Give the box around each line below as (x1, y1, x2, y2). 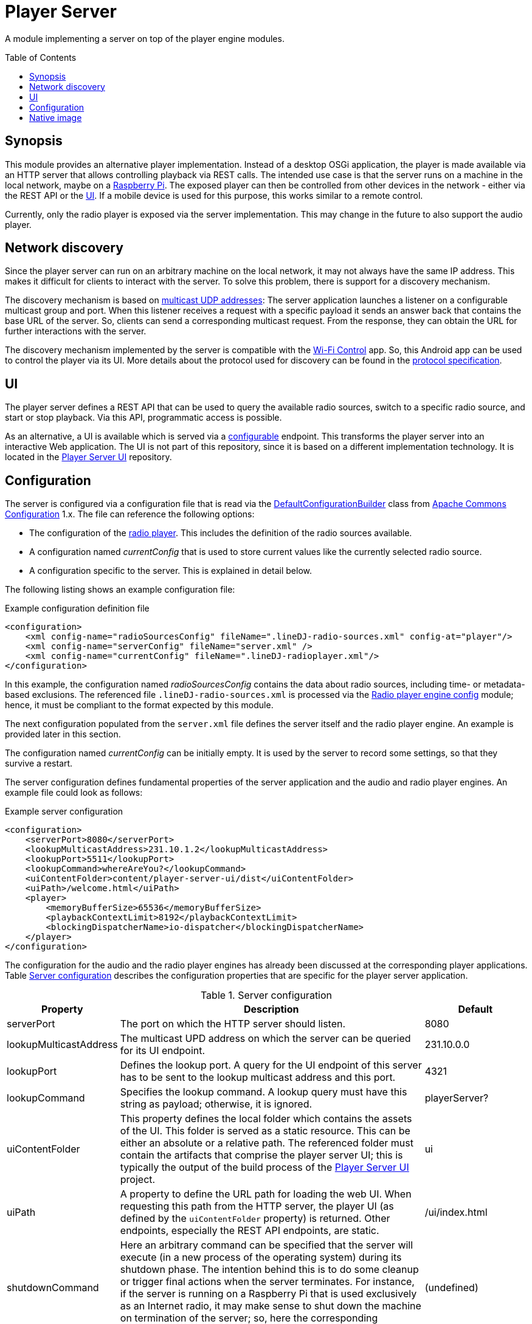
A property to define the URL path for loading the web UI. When (120, 1188, 412, 1201)
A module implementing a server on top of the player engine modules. (5, 33, 285, 44)
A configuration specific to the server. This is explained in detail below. (29, 565, 313, 576)
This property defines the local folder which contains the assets (120, 1112, 412, 1125)
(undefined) (424, 1281, 478, 1294)
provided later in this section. (5, 729, 121, 740)
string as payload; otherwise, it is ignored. (120, 1098, 313, 1111)
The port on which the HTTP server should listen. (120, 1018, 346, 1030)
